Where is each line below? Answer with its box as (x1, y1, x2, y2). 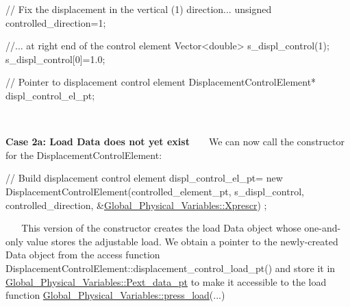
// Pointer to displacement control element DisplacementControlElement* (5, 75, 316, 89)
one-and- (304, 221, 341, 235)
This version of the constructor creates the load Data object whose (21, 221, 301, 235)
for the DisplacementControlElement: (5, 147, 162, 162)
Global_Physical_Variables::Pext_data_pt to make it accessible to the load (5, 274, 327, 288)
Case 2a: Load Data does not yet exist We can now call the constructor (5, 134, 345, 149)
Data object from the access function (5, 247, 160, 262)
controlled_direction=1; (5, 15, 106, 29)
